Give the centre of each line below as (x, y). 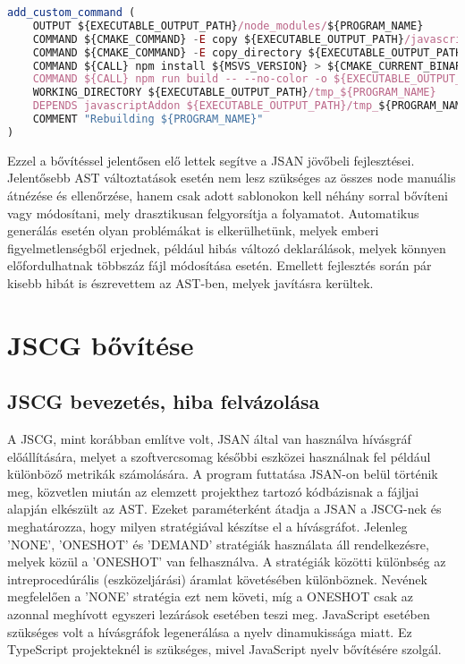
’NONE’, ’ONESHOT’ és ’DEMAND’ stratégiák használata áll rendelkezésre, (218, 544)
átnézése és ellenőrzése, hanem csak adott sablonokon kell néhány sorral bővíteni (228, 195)
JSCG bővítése (101, 344)
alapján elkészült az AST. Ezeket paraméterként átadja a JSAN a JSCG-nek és (224, 509)
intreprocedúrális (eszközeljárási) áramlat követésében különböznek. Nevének (217, 579)
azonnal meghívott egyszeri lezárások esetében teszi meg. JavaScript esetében (219, 614)
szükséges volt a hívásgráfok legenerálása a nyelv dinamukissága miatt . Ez (210, 631)
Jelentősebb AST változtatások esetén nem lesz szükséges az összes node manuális (232, 178)
